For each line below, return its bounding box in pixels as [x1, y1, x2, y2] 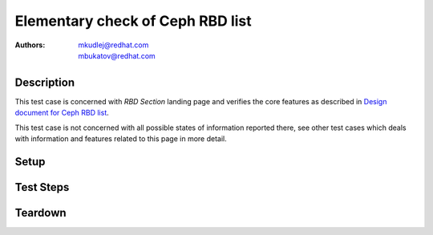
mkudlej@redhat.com [78, 40, 149, 50]
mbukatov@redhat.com [78, 51, 156, 60]
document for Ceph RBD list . [14, 108, 110, 118]
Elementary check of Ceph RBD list [14, 12, 252, 30]
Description [14, 75, 75, 89]
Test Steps [14, 180, 70, 194]
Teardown [14, 205, 67, 220]
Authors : [14, 40, 46, 50]
